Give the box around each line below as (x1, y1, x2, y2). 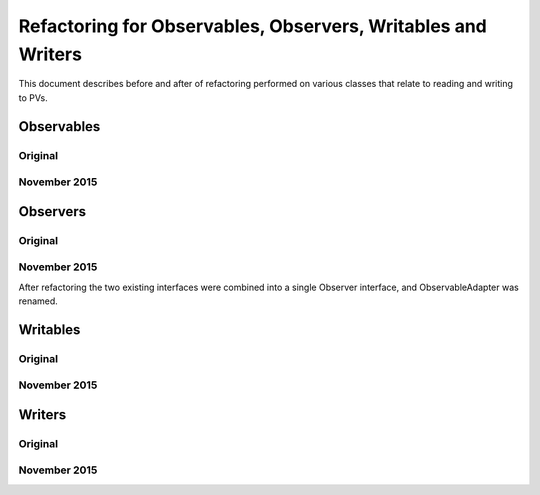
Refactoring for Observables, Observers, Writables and (18, 15, 487, 37)
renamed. (18, 295, 59, 307)
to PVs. (18, 91, 49, 104)
